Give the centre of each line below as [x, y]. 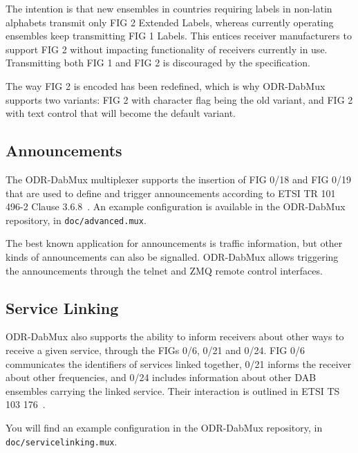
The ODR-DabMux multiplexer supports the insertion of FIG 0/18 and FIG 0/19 [179, 179]
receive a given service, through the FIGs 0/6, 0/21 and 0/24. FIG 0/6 [155, 350]
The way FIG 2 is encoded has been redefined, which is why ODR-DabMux [166, 85]
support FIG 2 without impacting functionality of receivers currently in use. [167, 49]
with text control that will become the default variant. [121, 113]
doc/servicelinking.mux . [62, 441]
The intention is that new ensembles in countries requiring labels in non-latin [169, 8]
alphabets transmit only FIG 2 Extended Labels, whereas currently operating [170, 22]
